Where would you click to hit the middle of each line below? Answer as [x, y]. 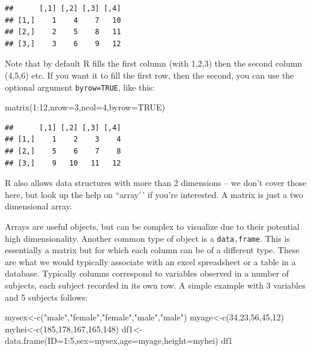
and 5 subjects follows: [46, 297]
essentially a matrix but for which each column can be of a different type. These [152, 250]
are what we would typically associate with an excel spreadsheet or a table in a [150, 261]
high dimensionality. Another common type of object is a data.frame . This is [147, 238]
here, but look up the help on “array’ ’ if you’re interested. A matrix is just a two [154, 194]
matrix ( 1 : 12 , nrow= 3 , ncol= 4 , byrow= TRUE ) [85, 107]
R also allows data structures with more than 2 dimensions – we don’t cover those [156, 183]
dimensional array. [38, 206]
